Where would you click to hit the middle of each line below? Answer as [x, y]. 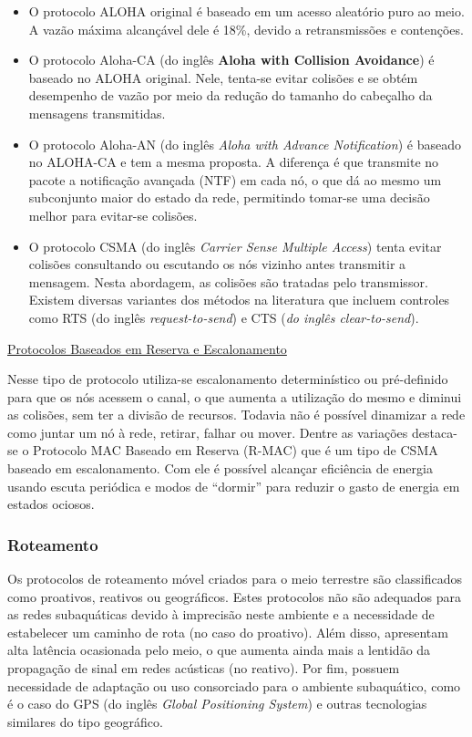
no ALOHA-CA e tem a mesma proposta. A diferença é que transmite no [234, 162]
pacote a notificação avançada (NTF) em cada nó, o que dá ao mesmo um [235, 179]
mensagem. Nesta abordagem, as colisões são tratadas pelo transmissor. [228, 281]
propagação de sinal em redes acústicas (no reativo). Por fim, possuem [204, 668]
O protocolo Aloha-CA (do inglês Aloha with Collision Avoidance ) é [231, 60]
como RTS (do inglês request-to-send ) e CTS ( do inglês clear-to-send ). [224, 317]
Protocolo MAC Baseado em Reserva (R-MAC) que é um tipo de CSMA [236, 450]
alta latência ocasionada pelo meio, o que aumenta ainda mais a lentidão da [219, 650]
